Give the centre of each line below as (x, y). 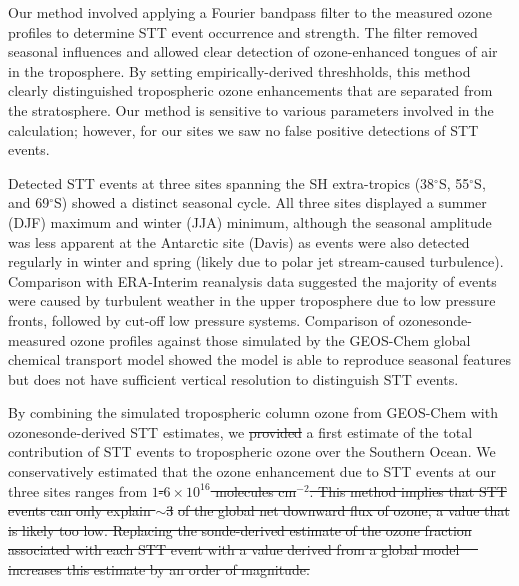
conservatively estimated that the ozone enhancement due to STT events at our (252, 471)
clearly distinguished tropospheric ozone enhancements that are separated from (250, 90)
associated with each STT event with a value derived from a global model (234, 549)
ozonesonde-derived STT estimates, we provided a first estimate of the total (240, 431)
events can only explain (79, 510)
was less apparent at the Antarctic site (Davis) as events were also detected (239, 241)
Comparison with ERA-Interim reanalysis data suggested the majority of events (252, 280)
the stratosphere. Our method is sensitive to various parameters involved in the (251, 109)
